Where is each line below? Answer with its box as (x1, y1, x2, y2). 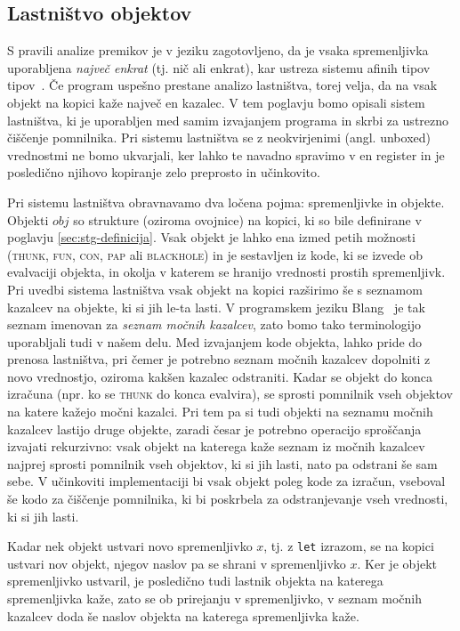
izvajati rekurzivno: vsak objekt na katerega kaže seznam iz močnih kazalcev (7, 437, 425, 456)
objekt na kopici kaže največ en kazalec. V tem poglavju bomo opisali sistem (7, 93, 425, 111)
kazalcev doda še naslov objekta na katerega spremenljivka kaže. (7, 606, 359, 625)
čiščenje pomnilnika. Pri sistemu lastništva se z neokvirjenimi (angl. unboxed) (7, 128, 431, 147)
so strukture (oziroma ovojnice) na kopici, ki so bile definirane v (73, 210, 422, 229)
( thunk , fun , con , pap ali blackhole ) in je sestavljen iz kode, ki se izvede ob (7, 245, 423, 263)
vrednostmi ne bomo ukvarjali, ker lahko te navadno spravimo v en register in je (7, 145, 445, 164)
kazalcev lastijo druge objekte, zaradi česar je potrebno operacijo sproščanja (7, 419, 422, 438)
